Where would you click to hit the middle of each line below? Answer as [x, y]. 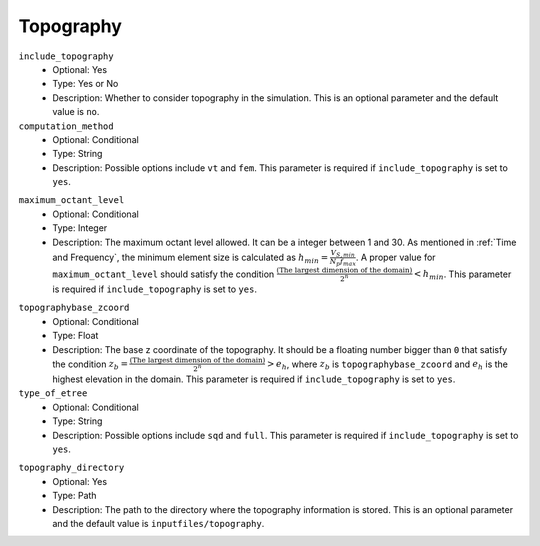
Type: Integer [80, 228]
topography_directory [71, 468]
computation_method [66, 126]
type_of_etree [53, 393]
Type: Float [75, 336]
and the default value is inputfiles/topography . [158, 523]
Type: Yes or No [85, 84]
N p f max [343, 262]
